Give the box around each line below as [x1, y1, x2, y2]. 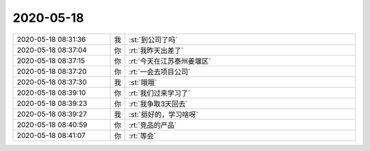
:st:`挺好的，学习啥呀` [129, 109, 199, 119]
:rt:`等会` [129, 131, 157, 140]
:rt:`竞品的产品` [129, 120, 177, 130]
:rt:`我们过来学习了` [129, 88, 191, 98]
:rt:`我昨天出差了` [129, 45, 184, 55]
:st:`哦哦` [129, 77, 158, 87]
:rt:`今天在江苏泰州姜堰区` [129, 56, 212, 66]
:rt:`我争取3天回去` [129, 99, 188, 109]
